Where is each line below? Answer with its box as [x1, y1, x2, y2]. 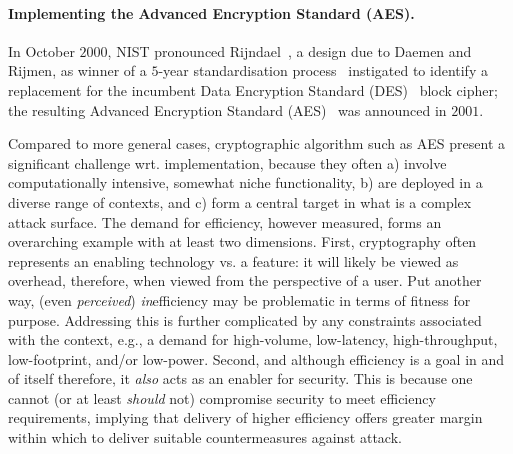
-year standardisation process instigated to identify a [158, 60, 488, 81]
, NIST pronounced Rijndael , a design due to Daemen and [107, 40, 472, 61]
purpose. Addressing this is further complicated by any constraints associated [8, 309, 482, 330]
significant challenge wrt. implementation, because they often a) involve [8, 152, 447, 173]
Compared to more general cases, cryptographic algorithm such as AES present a [8, 133, 506, 154]
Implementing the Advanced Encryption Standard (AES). [8, 2, 415, 23]
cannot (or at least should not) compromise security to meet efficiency [8, 387, 436, 408]
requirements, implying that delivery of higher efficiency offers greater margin [8, 407, 483, 428]
